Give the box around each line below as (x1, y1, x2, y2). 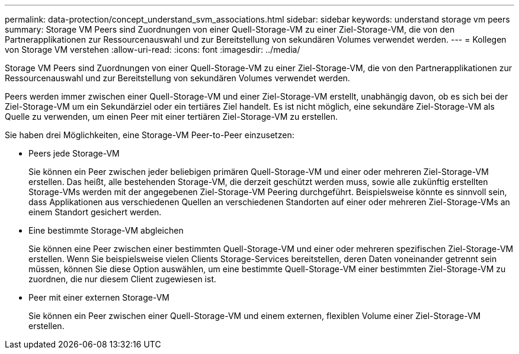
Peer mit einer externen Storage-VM (28, 292, 169, 302)
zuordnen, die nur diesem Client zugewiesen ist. (28, 274, 217, 284)
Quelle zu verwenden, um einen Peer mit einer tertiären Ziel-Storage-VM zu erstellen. (5, 111, 338, 122)
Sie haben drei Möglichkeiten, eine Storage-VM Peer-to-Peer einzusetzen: (5, 130, 294, 140)
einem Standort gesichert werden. (28, 207, 162, 217)
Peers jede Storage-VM (28, 148, 120, 158)
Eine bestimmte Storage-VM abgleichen (28, 225, 184, 235)
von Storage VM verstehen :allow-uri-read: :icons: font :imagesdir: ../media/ (5, 44, 300, 55)
